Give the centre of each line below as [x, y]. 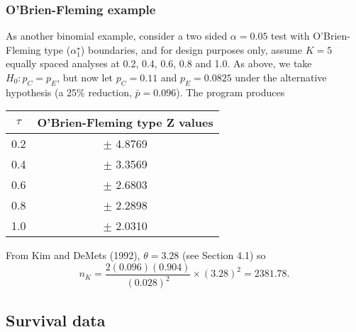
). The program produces [230, 92]
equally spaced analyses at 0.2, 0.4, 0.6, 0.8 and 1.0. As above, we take [159, 63]
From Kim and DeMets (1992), [73, 255]
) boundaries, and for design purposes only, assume [191, 49]
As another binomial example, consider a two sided [117, 36]
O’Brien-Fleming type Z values [125, 122]
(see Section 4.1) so [224, 255]
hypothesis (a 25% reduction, [69, 92]
